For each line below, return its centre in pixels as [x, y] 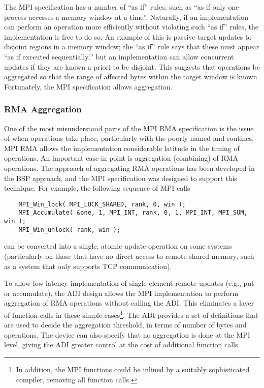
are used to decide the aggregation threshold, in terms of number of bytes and [125, 325]
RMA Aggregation [43, 109]
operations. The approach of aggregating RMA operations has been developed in [129, 168]
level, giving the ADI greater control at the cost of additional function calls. [122, 345]
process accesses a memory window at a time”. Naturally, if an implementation [126, 17]
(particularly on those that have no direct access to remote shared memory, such [129, 256]
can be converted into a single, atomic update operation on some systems [118, 246]
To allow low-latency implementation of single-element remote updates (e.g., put [129, 283]
